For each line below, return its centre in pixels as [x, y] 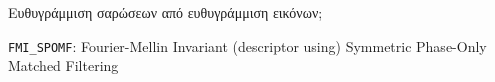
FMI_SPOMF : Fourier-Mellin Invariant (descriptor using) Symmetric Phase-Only [247, 45]
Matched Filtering [63, 65]
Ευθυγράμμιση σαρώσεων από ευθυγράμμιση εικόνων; [165, 12]
